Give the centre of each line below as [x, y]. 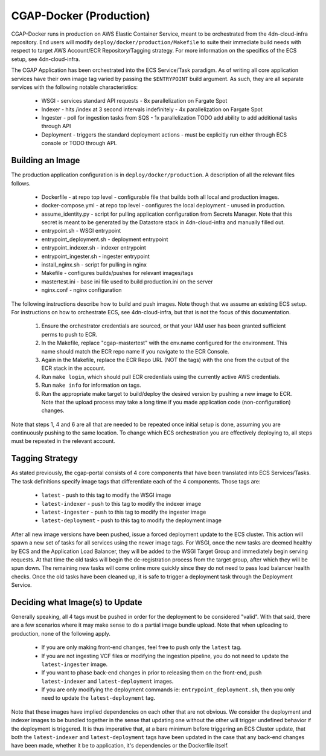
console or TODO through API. [79, 143]
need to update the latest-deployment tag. [98, 698]
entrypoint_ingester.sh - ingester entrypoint [96, 256]
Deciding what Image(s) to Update [77, 602]
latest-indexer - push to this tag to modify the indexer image [121, 503]
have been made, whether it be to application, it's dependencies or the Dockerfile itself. [120, 746]
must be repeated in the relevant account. [63, 441]
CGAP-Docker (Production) [81, 16]
